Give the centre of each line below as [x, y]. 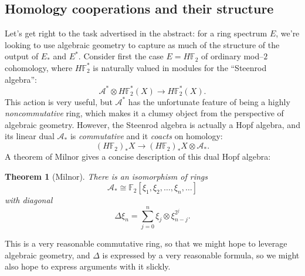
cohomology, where [39, 67]
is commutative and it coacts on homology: [146, 136]
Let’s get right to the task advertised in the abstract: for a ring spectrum [136, 33]
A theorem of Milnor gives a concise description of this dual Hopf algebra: [138, 156]
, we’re [288, 33]
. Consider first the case [121, 56]
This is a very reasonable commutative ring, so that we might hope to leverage [146, 243]
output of [22, 56]
